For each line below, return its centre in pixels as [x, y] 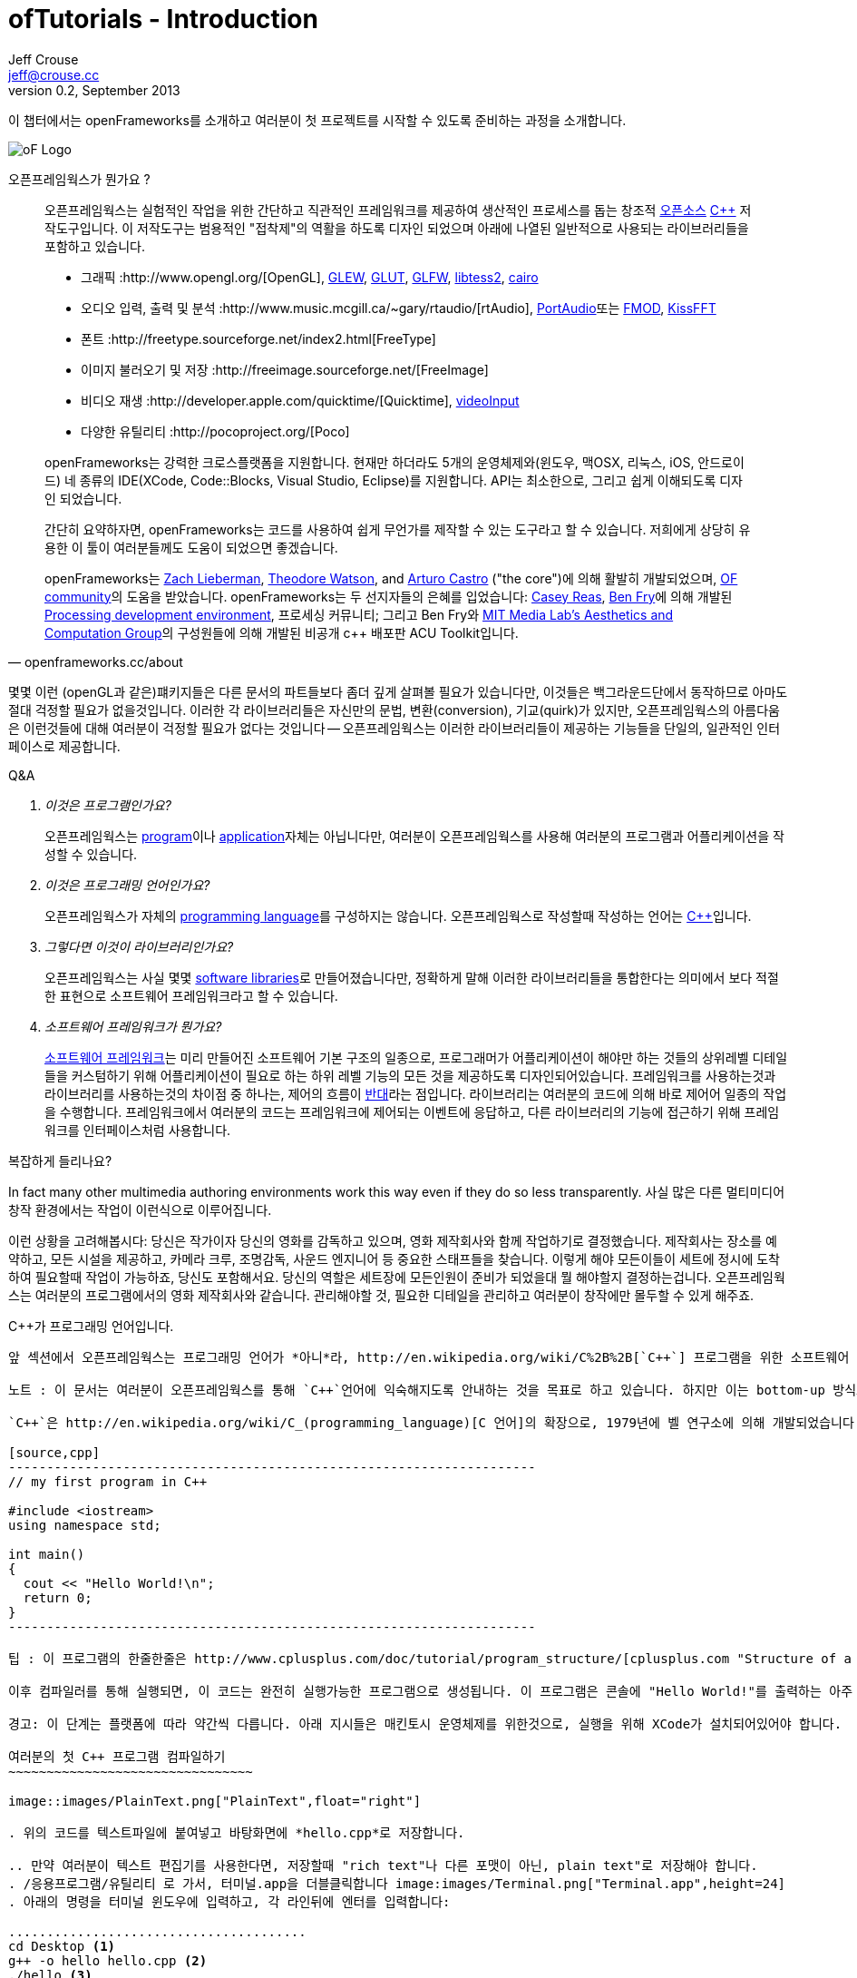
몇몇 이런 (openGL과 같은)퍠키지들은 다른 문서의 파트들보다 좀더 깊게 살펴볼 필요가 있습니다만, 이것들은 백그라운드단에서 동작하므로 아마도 [398, 691]
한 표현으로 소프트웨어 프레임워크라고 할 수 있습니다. [191, 995]
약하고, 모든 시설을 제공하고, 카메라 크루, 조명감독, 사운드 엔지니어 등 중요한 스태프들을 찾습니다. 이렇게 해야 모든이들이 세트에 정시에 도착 [394, 1258]
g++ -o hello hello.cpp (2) [108, 1960]
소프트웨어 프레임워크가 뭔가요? [133, 1026]
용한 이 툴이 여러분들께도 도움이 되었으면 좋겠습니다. [191, 547]
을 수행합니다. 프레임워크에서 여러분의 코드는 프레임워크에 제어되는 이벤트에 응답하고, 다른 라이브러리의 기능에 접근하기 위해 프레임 [412, 1111]
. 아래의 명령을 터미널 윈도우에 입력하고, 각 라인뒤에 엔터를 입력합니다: [229, 1901]
